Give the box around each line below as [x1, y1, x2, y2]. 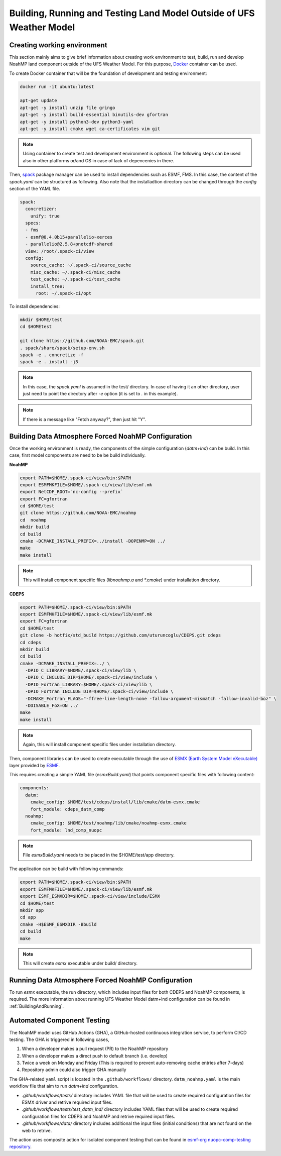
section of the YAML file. [9, 185, 60, 191]
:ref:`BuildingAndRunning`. [9, 1003, 64, 1009]
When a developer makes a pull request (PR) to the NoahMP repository [22, 1045, 169, 1052]
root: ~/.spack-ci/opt [36, 290, 92, 296]
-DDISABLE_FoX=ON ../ [25, 703, 79, 708]
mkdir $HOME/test [20, 317, 63, 323]
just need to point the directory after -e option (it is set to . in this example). [23, 391, 178, 397]
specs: [25, 220, 42, 226]
